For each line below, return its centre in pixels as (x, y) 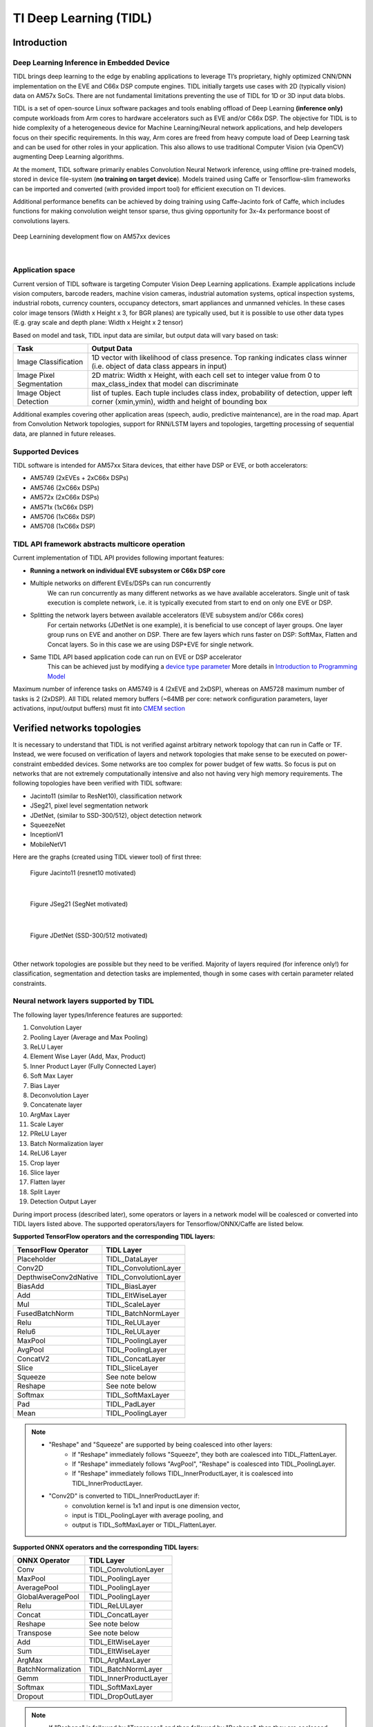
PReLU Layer (48, 1134)
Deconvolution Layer (59, 1095)
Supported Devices (46, 451)
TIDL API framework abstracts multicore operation (99, 544)
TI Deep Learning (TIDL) (83, 18)
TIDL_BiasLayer (131, 1286)
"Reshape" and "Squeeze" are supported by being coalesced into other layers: (161, 1444)
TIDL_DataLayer (132, 1259)
